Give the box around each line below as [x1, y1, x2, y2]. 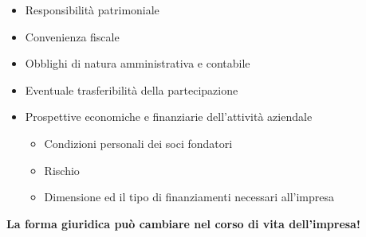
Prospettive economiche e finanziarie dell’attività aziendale [25, 108, 313, 125]
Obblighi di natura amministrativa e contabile [25, 55, 250, 72]
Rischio [44, 161, 80, 178]
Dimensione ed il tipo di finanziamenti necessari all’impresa [44, 188, 335, 205]
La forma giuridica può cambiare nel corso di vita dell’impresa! [6, 215, 360, 231]
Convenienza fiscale [25, 28, 120, 45]
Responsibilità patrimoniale [25, 2, 159, 17]
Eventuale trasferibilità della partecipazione [25, 81, 238, 98]
